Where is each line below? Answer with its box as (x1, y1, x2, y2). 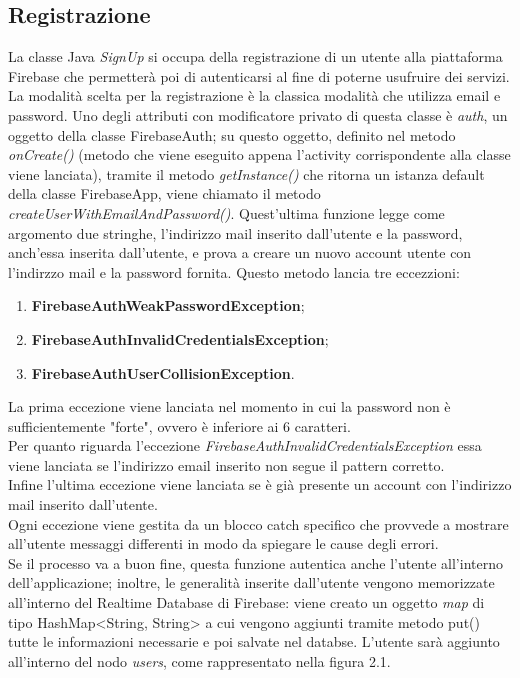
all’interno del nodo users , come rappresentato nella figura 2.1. (8, 650, 391, 671)
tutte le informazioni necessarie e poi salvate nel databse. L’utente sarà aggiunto (8, 631, 500, 652)
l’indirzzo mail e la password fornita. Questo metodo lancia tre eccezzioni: (8, 261, 460, 282)
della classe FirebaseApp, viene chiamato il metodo (8, 183, 321, 204)
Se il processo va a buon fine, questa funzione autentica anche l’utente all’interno (8, 552, 503, 573)
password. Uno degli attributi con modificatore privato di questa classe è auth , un (8, 104, 508, 125)
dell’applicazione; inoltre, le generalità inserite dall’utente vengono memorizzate (8, 572, 495, 593)
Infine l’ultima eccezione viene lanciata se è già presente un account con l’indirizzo (8, 474, 512, 495)
